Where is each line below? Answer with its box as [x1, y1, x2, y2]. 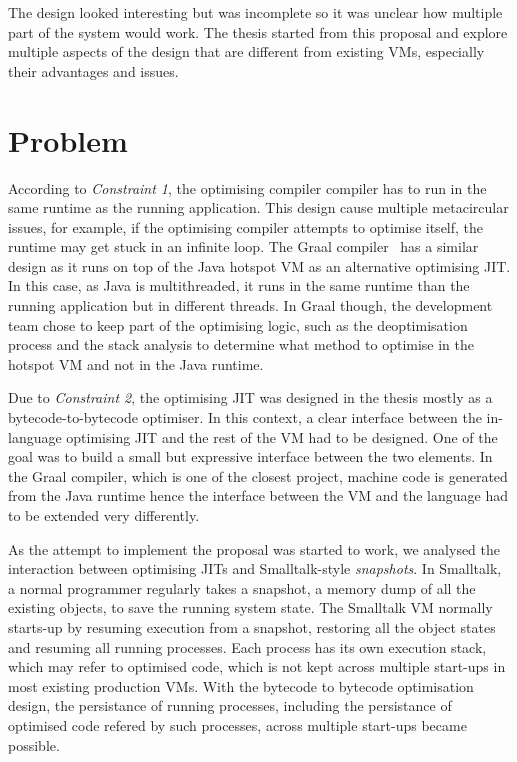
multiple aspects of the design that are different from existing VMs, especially [8, 41, 485, 62]
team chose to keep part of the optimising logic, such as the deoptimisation [8, 314, 468, 335]
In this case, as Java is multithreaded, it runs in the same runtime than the [8, 275, 470, 296]
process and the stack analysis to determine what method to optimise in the [8, 334, 475, 355]
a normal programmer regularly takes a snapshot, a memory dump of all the [8, 577, 476, 598]
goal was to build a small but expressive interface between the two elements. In [8, 446, 493, 467]
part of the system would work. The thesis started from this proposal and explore [8, 21, 508, 42]
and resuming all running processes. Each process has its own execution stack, [8, 636, 487, 657]
